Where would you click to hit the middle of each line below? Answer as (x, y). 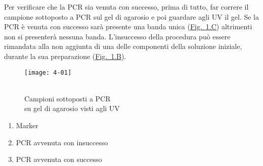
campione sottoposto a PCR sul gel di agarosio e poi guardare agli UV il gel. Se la (132, 16)
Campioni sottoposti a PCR (68, 98)
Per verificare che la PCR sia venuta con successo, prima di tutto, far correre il (126, 7)
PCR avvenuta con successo (59, 159)
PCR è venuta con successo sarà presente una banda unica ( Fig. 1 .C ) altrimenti (128, 26)
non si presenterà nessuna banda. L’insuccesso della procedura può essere (117, 36)
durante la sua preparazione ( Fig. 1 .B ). (65, 56)
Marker (27, 125)
